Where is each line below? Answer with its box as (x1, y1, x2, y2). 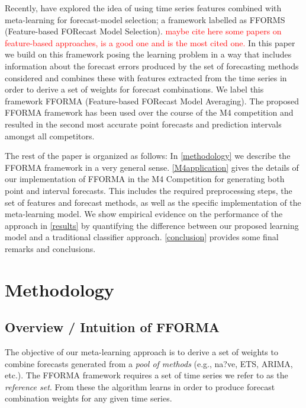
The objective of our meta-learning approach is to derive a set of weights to (5, 346, 278, 358)
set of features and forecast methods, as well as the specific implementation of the (5, 196, 301, 208)
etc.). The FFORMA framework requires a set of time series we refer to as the (5, 369, 288, 381)
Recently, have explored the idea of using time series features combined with (5, 2, 282, 14)
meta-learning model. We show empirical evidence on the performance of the (5, 208, 283, 220)
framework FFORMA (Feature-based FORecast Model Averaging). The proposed (5, 94, 299, 107)
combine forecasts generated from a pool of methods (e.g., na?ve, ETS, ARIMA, (5, 357, 293, 369)
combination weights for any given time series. (5, 392, 172, 404)
